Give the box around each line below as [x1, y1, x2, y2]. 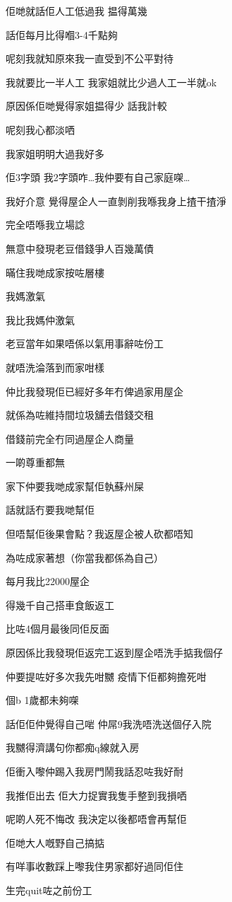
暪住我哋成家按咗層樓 [6, 265, 104, 279]
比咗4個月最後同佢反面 [6, 621, 109, 636]
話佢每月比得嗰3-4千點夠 [6, 27, 118, 42]
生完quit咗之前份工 [6, 882, 92, 897]
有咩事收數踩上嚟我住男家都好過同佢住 [6, 859, 183, 874]
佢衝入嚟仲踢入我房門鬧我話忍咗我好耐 [6, 764, 183, 778]
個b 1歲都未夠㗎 [6, 693, 79, 707]
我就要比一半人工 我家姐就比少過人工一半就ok [6, 74, 217, 89]
